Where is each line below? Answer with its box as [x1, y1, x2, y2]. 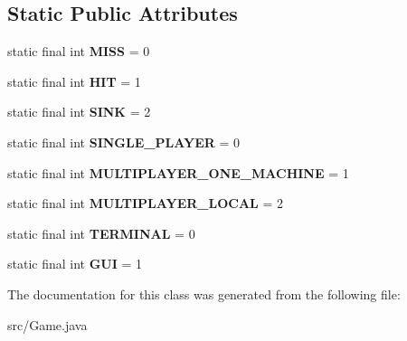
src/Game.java [7, 315, 88, 334]
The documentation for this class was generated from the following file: [7, 284, 401, 303]
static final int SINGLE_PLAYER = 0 [7, 132, 241, 151]
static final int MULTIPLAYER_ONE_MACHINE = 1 [7, 163, 349, 182]
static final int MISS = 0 [7, 42, 150, 61]
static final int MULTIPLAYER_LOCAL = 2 [7, 194, 284, 213]
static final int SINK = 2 [7, 102, 151, 121]
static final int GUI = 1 [7, 254, 143, 273]
